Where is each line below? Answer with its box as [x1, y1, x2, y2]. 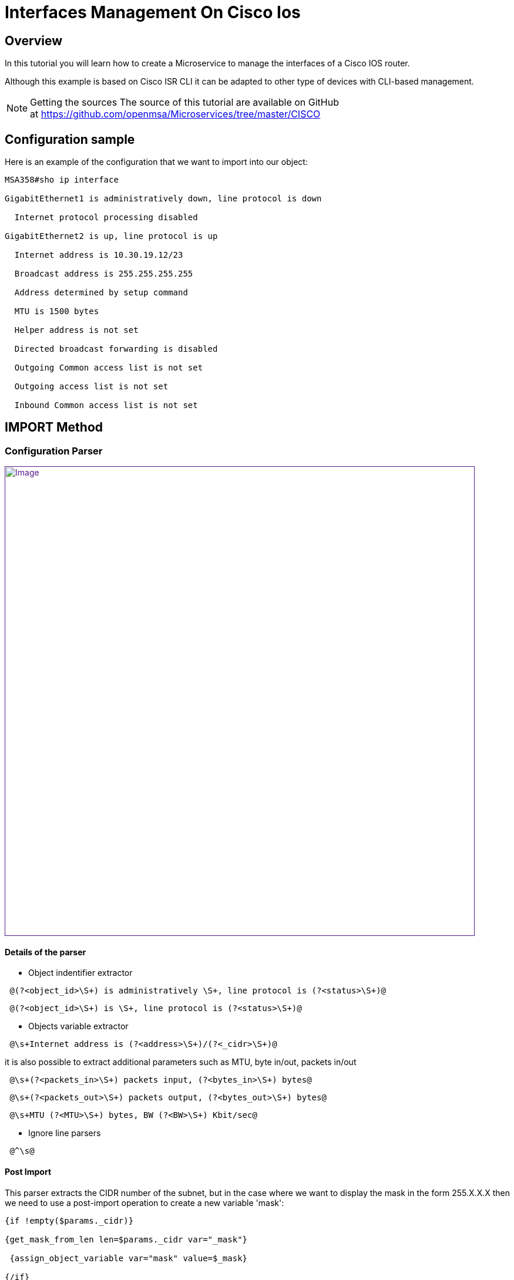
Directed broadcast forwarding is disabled [14, 344, 218, 354]
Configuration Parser [5, 444, 103, 457]
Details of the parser [5, 946, 86, 957]
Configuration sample [5, 132, 135, 147]
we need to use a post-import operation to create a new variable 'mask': [5, 1197, 284, 1208]
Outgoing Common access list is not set [14, 363, 203, 373]
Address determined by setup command [14, 288, 188, 298]
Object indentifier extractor [28, 968, 133, 978]
